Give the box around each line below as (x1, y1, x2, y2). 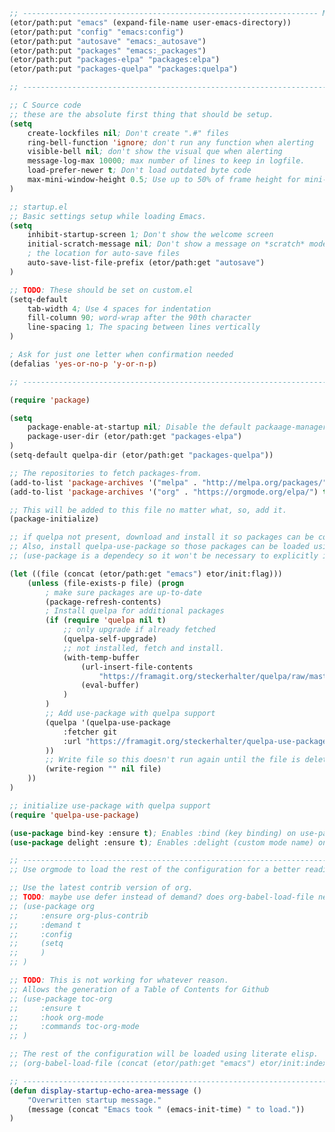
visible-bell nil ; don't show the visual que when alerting (27, 147, 283, 157)
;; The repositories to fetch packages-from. (9, 468, 202, 478)
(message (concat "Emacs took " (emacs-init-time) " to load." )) (27, 1104, 306, 1114)
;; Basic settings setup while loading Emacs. (9, 211, 207, 221)
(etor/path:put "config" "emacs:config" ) (9, 27, 185, 37)
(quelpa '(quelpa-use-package (45, 717, 171, 728)
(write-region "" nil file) (45, 764, 162, 774)
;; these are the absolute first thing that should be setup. (9, 109, 274, 119)
